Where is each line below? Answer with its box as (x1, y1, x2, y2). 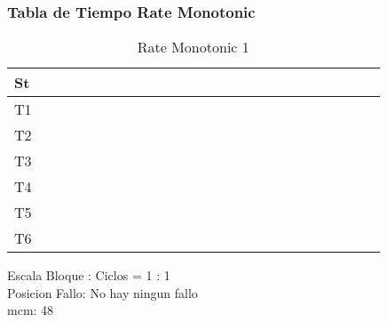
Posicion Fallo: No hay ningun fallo (7, 283, 198, 302)
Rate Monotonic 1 (137, 36, 249, 58)
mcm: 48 (7, 301, 54, 319)
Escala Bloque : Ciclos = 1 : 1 (7, 266, 170, 285)
